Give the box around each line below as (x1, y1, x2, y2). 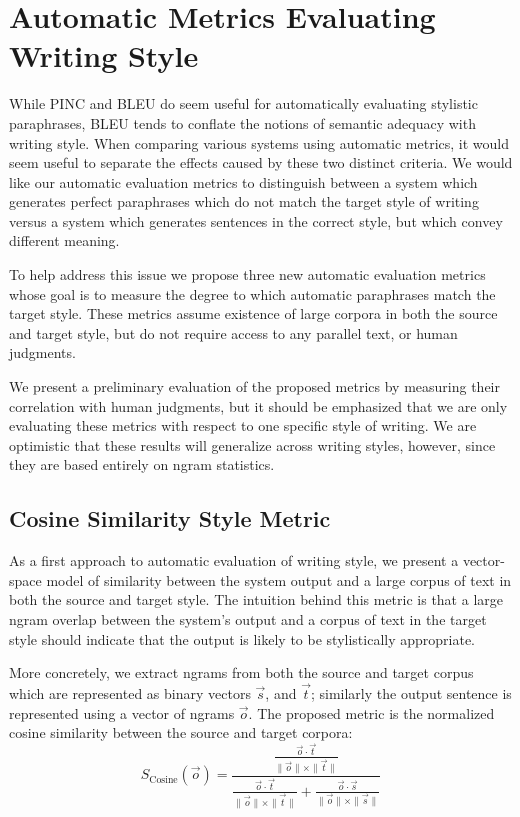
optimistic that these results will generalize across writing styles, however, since (9, 434, 496, 455)
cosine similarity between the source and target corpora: (9, 722, 353, 743)
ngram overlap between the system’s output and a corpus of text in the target (9, 608, 487, 629)
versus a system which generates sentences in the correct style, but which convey (9, 210, 503, 231)
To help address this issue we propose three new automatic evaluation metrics (9, 264, 486, 285)
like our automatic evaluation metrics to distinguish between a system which (9, 171, 478, 192)
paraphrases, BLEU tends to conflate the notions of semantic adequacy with (9, 112, 476, 133)
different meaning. (9, 230, 120, 251)
